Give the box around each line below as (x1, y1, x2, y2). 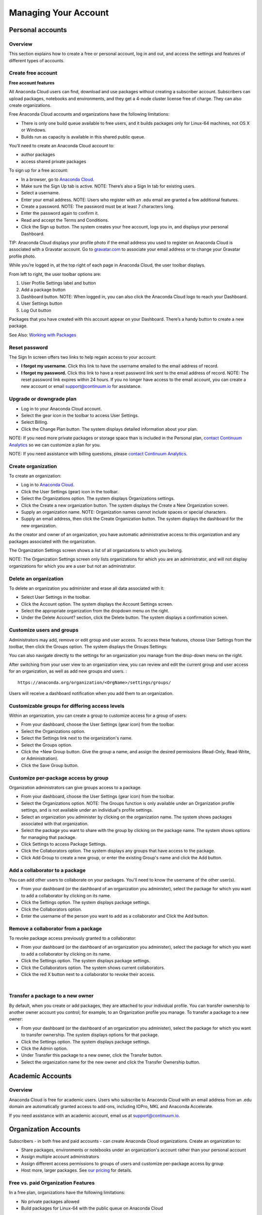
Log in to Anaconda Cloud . (21, 482, 75, 488)
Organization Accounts (9, 1125, 81, 1133)
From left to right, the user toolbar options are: (9, 271, 101, 277)
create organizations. (9, 103, 51, 108)
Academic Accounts (9, 1072, 72, 1080)
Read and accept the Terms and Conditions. (21, 217, 109, 223)
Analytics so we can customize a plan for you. (9, 442, 101, 448)
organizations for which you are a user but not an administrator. (9, 563, 136, 569)
